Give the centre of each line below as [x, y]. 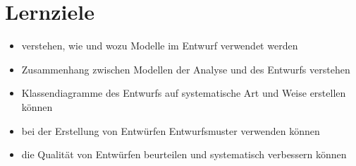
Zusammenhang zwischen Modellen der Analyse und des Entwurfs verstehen [186, 69]
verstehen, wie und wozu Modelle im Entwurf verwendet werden [160, 46]
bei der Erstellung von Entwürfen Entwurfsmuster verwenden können [171, 130]
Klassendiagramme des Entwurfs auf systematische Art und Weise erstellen [184, 93]
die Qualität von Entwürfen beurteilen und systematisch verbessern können [184, 154]
